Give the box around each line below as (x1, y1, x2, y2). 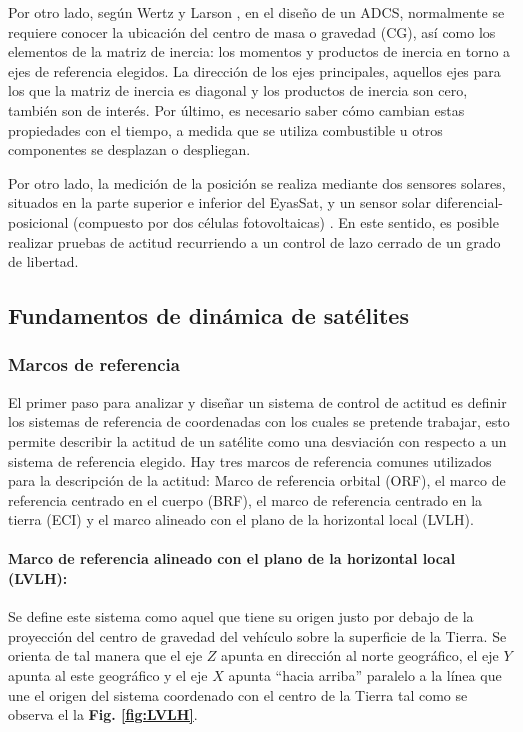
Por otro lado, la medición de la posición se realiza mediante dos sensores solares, (8, 172, 506, 193)
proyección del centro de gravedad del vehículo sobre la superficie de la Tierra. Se (8, 625, 507, 646)
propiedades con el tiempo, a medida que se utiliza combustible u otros (8, 119, 443, 140)
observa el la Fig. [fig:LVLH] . (8, 704, 198, 725)
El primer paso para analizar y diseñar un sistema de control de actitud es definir (8, 391, 507, 412)
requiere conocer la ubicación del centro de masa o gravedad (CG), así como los (8, 21, 496, 42)
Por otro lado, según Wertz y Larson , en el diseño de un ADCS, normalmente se (8, 2, 505, 22)
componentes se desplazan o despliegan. (8, 139, 251, 160)
